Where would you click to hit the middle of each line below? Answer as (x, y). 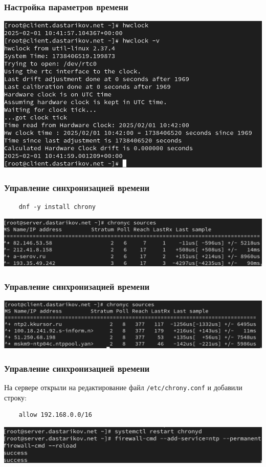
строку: (15, 397)
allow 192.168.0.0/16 (55, 415)
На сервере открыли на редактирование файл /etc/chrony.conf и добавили (123, 387)
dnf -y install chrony (57, 207)
